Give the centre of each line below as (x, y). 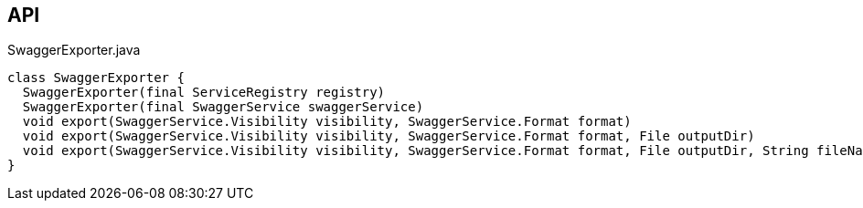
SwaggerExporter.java (74, 50)
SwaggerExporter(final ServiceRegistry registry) (204, 93)
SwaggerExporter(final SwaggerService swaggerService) (223, 107)
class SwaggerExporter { (96, 78)
